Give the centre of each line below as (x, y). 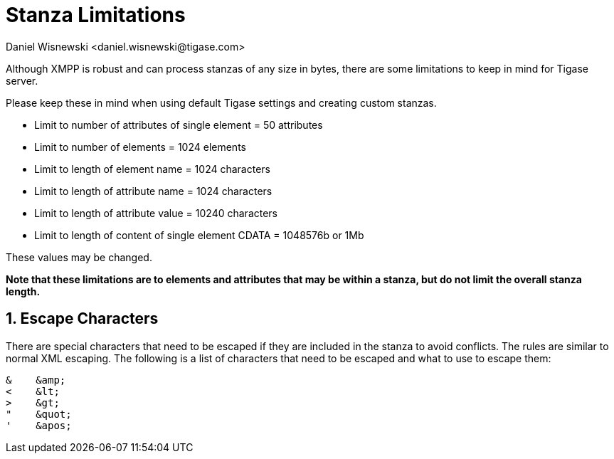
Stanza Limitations (96, 15)
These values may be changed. (79, 257)
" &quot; (39, 414)
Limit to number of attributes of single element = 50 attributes (179, 125)
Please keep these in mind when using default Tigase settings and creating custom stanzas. (221, 102)
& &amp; (36, 380)
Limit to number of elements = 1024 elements (140, 147)
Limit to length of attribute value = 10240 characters (156, 213)
